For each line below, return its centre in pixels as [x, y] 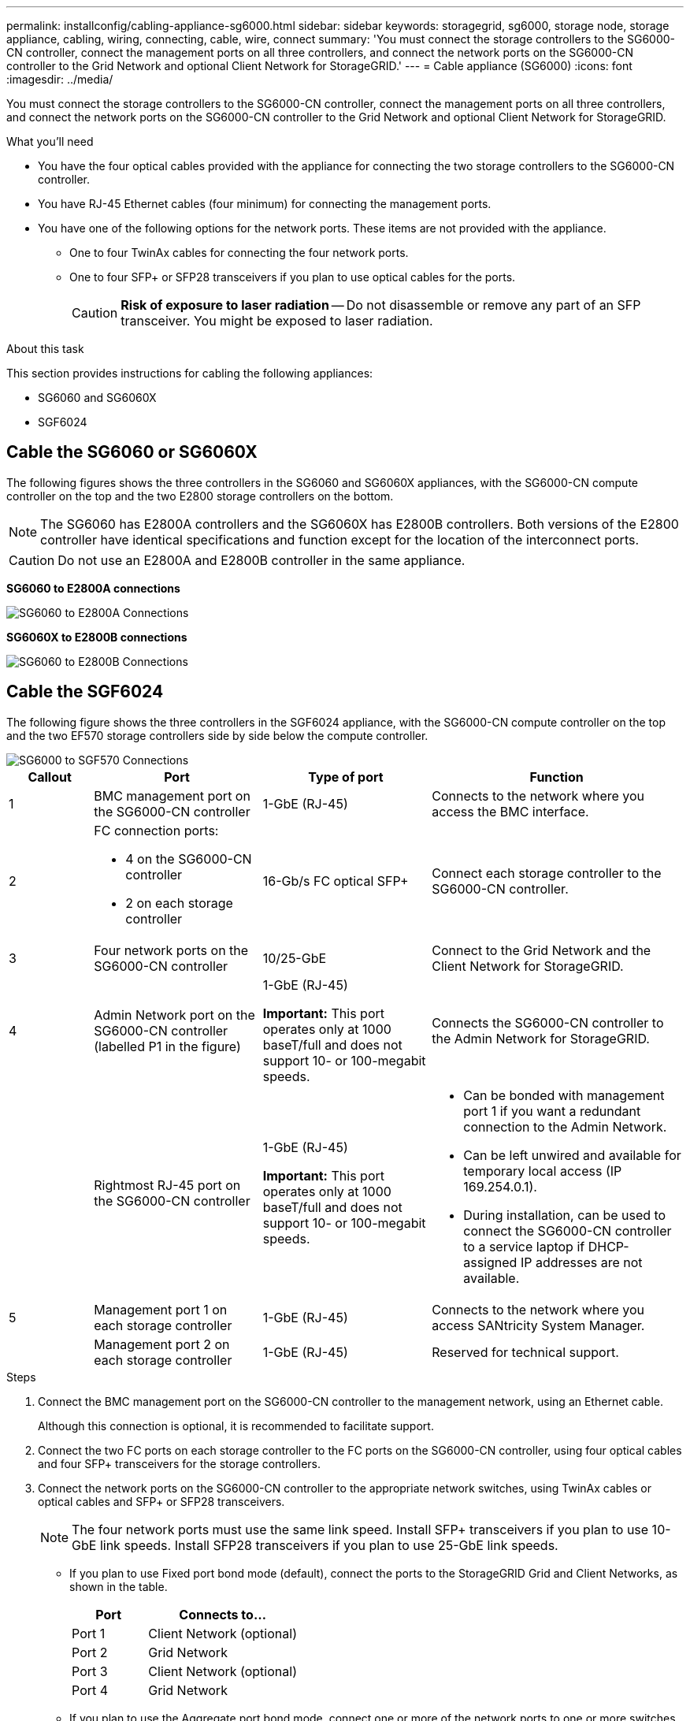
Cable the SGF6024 [85, 692]
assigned [490, 1262]
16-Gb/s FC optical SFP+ [336, 881]
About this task [45, 349]
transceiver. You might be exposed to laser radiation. [277, 321]
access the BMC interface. [510, 811]
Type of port [346, 777]
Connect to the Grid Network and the [542, 950]
